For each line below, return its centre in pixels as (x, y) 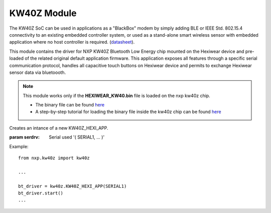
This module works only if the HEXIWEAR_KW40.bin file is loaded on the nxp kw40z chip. (116, 95)
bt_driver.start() (41, 193)
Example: (19, 146)
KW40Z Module (43, 13)
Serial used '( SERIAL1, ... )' (77, 137)
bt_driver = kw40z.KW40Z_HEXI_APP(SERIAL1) (73, 186)
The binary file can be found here (70, 105)
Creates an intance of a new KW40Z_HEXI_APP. (59, 128)
